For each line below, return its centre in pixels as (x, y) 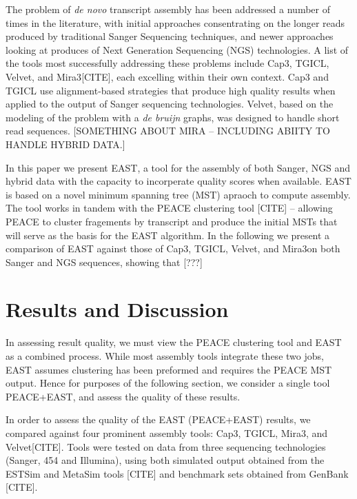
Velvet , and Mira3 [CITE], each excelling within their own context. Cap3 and (167, 76)
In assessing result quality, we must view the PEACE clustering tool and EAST (174, 342)
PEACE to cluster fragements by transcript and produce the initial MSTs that (172, 221)
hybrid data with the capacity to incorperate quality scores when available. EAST (178, 181)
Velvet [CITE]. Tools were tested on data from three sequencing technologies (166, 446)
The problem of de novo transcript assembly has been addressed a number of (168, 9)
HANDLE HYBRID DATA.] (65, 144)
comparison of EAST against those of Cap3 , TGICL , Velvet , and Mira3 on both (173, 248)
